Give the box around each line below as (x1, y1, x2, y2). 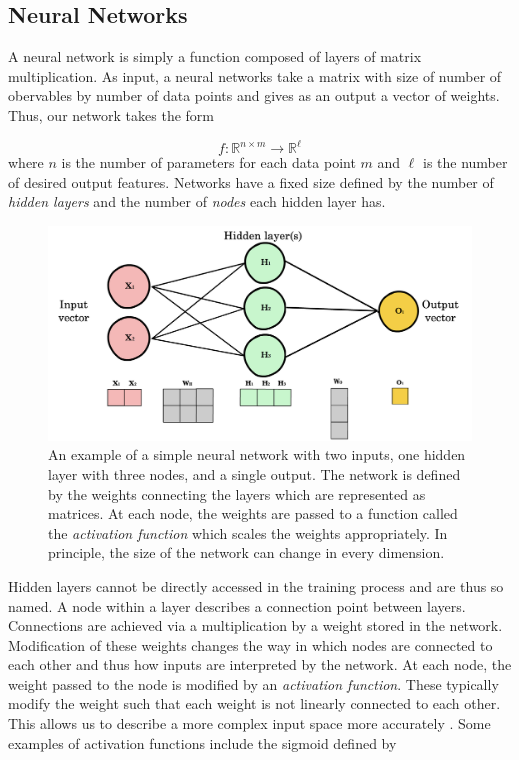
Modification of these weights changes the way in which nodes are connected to (8, 634, 493, 655)
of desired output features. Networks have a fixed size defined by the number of (8, 171, 494, 192)
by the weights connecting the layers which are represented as (48, 483, 426, 504)
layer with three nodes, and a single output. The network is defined (48, 463, 461, 484)
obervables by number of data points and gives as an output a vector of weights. (8, 85, 500, 106)
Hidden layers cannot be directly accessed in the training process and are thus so (8, 575, 504, 596)
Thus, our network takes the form (8, 104, 214, 125)
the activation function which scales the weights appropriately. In (48, 522, 448, 543)
